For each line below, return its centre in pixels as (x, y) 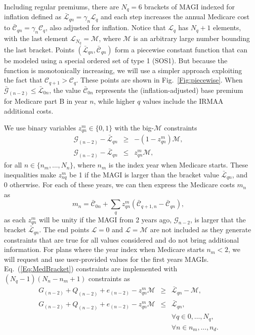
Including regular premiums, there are (62, 6)
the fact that (23, 80)
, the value (65, 90)
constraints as (109, 278)
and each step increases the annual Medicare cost (175, 17)
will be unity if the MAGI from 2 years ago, (105, 219)
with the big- (134, 127)
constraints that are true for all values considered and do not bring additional (122, 239)
